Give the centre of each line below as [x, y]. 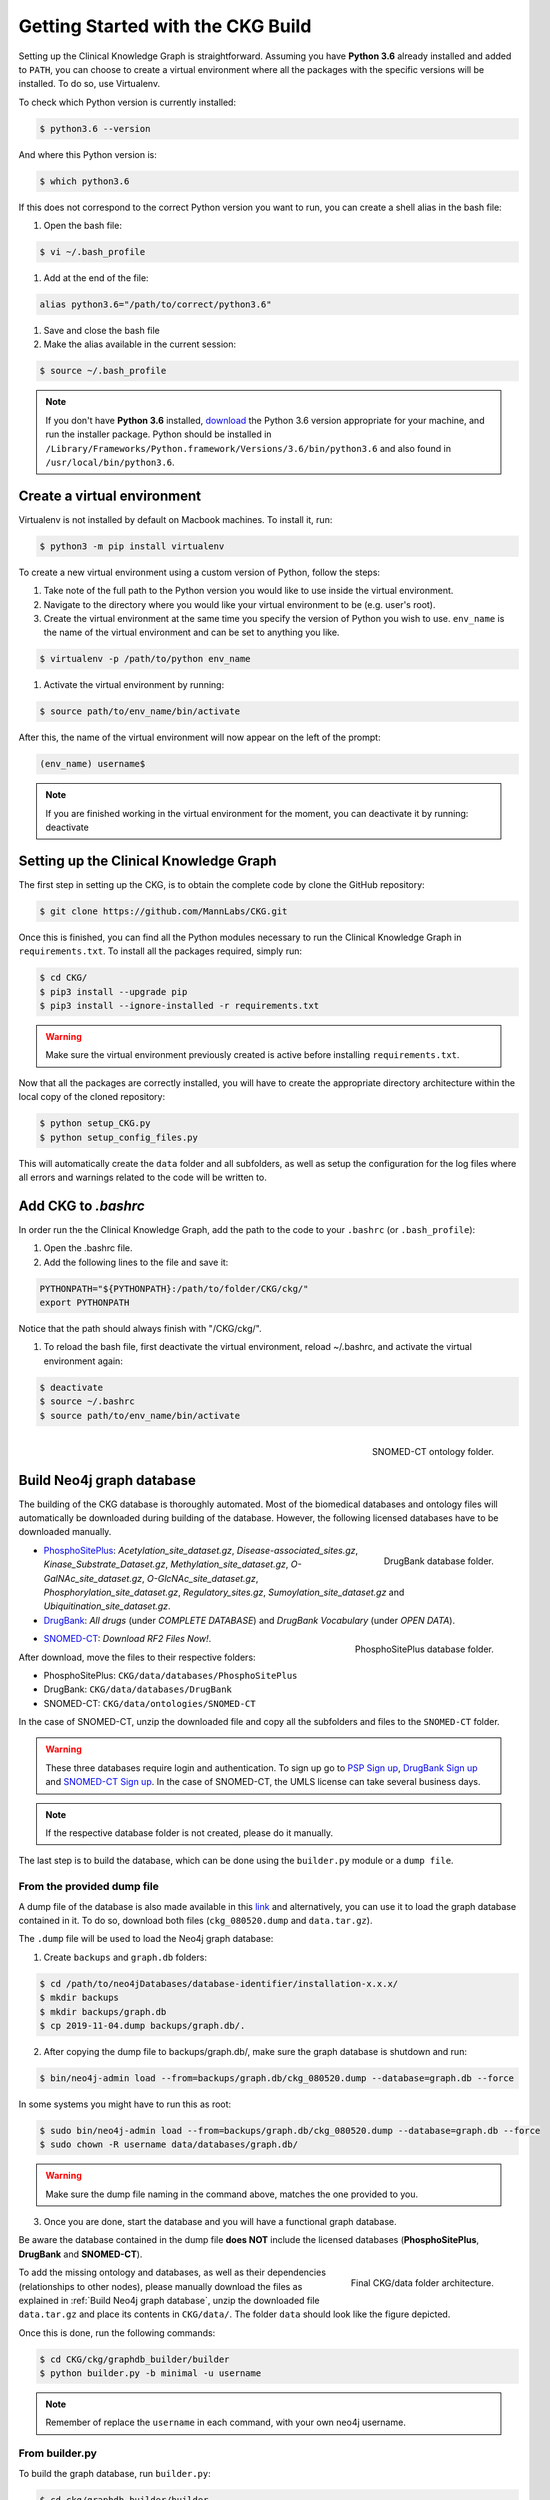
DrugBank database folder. [438, 1561]
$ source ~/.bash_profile [103, 371]
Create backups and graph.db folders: [125, 1957]
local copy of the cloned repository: [91, 1097]
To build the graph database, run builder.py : [115, 2473]
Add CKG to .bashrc [81, 1205]
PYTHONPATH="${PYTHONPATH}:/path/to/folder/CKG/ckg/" [174, 1288]
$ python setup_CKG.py [95, 1123]
